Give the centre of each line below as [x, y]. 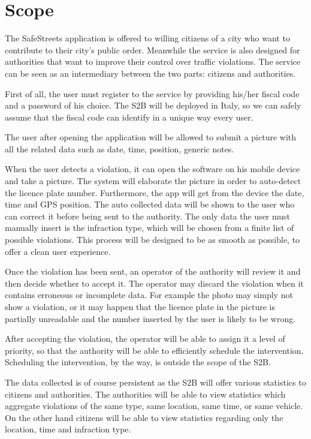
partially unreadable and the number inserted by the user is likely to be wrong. [150, 318]
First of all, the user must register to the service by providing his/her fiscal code [152, 93]
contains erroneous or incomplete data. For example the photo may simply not [149, 295]
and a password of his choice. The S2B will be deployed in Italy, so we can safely [153, 105]
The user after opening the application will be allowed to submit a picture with [151, 137]
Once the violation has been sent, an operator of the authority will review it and [153, 271]
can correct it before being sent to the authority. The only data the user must [148, 216]
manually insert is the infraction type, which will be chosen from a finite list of [150, 228]
